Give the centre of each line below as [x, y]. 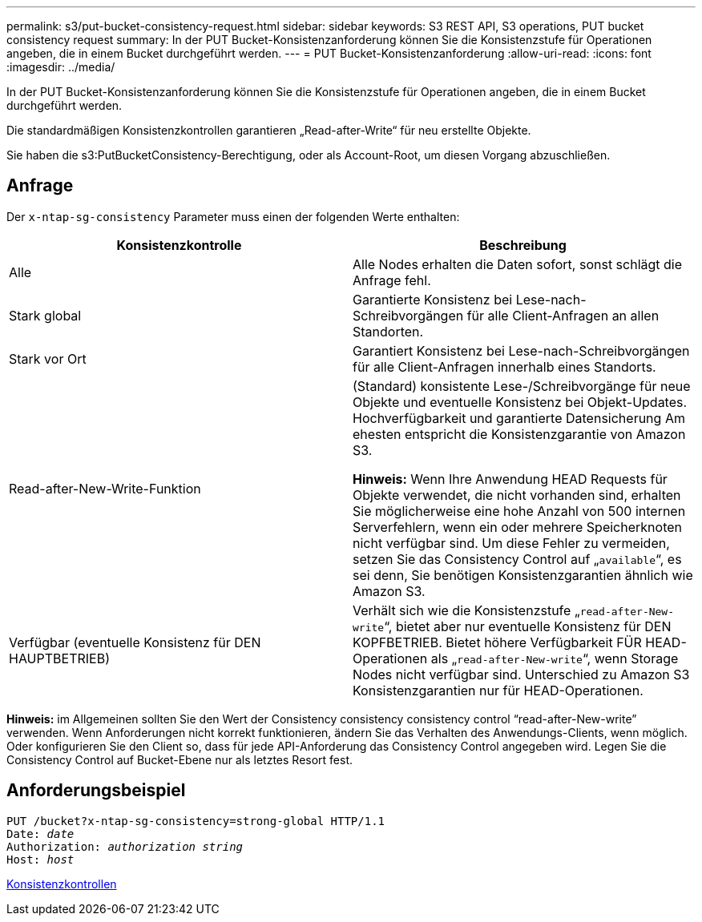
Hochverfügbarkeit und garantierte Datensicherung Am [519, 418]
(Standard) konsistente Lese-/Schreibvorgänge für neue [522, 386]
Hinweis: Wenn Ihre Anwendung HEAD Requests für [510, 479]
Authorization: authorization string [125, 846]
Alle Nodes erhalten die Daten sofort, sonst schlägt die [518, 264]
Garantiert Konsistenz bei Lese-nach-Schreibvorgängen [521, 350]
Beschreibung [523, 245]
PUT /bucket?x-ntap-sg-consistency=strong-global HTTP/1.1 [196, 821]
